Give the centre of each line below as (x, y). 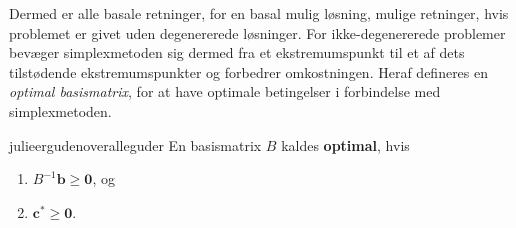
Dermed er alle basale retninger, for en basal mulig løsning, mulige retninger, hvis (259, 13)
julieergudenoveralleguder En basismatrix (135, 144)
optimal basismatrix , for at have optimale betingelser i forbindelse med (225, 91)
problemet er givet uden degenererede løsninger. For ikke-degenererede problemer (257, 32)
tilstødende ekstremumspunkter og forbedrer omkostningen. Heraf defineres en (249, 71)
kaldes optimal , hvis (345, 144)
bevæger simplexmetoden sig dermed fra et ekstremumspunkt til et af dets (237, 52)
